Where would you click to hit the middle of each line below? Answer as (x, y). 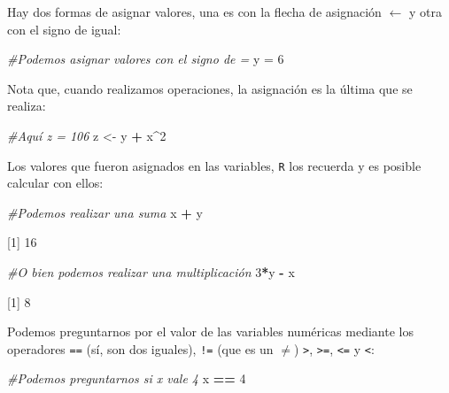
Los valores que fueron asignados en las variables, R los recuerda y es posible (214, 165)
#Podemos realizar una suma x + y (105, 212)
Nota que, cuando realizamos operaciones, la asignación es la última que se (210, 88)
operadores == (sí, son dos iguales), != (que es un (140, 348)
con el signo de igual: (64, 29)
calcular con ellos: (55, 183)
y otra (425, 12)
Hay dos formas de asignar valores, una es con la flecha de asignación (194, 12)
